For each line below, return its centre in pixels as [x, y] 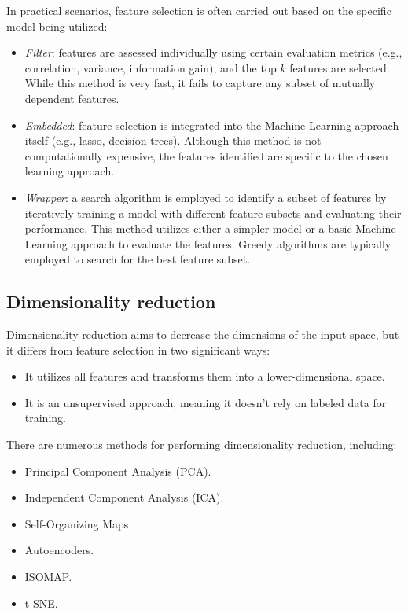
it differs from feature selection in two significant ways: [138, 349]
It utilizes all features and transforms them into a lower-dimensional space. [205, 376]
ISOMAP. [48, 577]
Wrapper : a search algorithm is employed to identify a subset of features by [206, 197]
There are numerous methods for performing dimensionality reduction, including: [202, 445]
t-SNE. [41, 603]
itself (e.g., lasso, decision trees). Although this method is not [173, 140]
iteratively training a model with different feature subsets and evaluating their [213, 213]
